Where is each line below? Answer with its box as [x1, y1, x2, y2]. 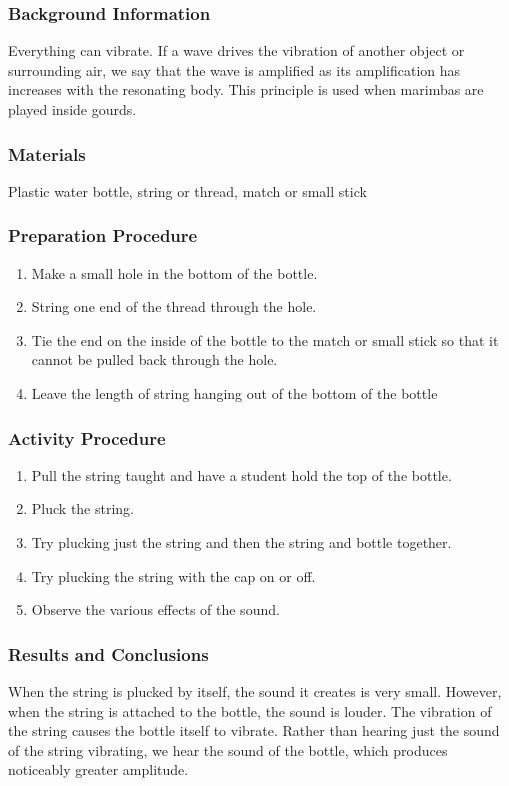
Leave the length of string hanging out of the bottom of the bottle [31, 383, 438, 403]
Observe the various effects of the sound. [31, 599, 280, 620]
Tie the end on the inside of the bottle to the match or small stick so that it [31, 329, 499, 350]
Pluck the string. [31, 498, 135, 519]
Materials [8, 141, 86, 166]
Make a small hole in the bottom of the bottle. [31, 262, 318, 283]
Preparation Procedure [8, 223, 198, 248]
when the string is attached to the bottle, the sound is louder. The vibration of [8, 700, 492, 721]
